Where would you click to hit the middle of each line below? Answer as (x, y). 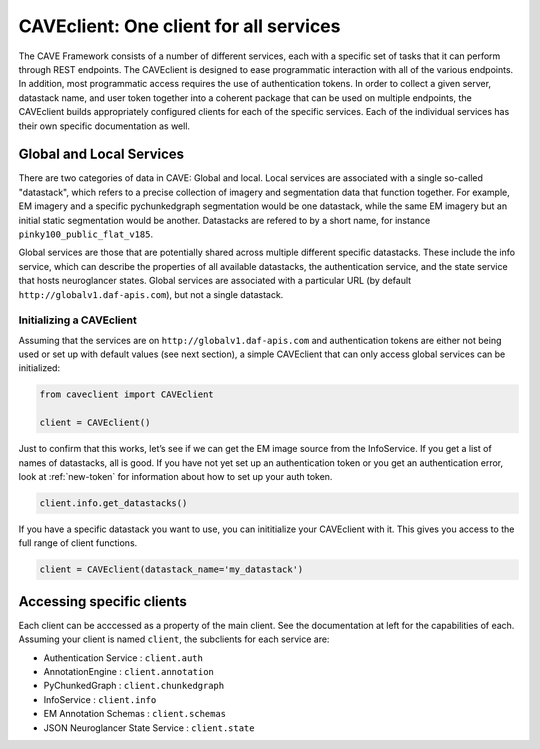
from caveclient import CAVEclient (126, 394)
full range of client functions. (78, 543)
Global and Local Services (101, 154)
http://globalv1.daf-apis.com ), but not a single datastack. (151, 294)
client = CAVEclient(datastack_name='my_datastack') (171, 569)
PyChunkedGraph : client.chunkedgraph (134, 686)
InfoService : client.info (100, 699)
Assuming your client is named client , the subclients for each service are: (174, 639)
